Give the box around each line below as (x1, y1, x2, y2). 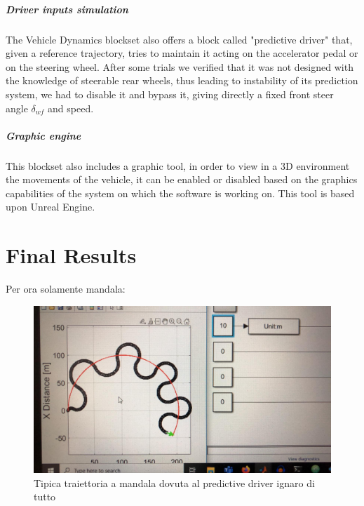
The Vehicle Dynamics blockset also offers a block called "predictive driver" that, (6, 32, 353, 46)
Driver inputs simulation (6, 1, 128, 16)
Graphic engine (6, 128, 81, 142)
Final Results (6, 241, 137, 269)
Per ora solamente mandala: (6, 281, 126, 296)
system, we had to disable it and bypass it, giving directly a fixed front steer (6, 86, 334, 101)
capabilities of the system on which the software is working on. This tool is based (6, 185, 355, 200)
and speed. (48, 100, 94, 115)
